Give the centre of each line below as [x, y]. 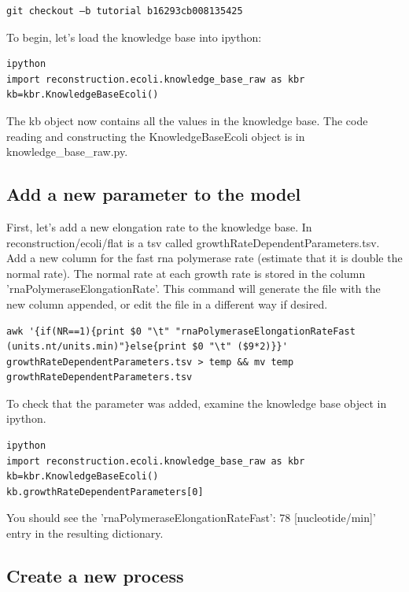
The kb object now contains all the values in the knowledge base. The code [187, 120]
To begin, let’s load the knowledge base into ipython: [134, 37]
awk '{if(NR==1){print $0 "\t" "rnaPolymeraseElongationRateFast [181, 331]
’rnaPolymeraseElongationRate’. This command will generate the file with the [193, 289]
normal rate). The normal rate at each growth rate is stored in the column [186, 273]
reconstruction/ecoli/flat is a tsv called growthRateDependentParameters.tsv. [193, 242]
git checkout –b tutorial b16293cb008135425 [125, 11]
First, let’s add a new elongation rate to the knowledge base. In [159, 226]
